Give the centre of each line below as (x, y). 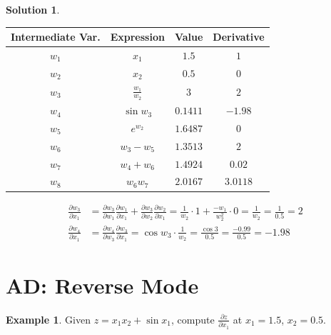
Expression (137, 37)
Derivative (239, 37)
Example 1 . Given (48, 319)
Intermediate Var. (56, 37)
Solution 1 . (33, 9)
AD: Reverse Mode (102, 285)
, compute (193, 319)
